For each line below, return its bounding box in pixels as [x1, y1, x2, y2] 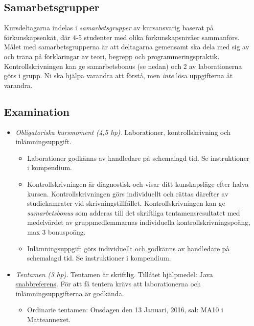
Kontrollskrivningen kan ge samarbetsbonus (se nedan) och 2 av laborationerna [4, 61, 242, 71]
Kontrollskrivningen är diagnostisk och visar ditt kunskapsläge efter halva [27, 178, 249, 189]
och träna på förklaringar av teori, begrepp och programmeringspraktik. [4, 51, 220, 61]
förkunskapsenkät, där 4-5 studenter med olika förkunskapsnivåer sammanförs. [4, 32, 240, 42]
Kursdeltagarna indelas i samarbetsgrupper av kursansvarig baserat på [4, 22, 214, 33]
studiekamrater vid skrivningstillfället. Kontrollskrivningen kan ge [27, 198, 225, 208]
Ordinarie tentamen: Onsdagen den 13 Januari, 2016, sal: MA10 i [27, 304, 223, 315]
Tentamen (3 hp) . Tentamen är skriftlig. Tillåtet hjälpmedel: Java [15, 269, 213, 279]
